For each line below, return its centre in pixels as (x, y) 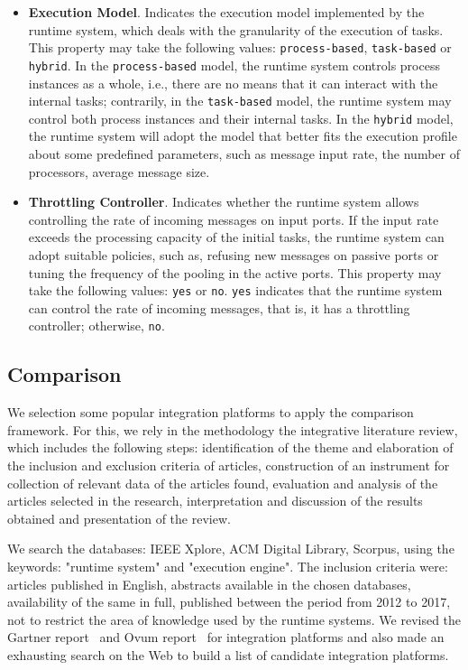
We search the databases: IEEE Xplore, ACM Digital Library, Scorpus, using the (231, 549)
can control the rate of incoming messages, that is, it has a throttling (219, 307)
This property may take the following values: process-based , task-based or (240, 47)
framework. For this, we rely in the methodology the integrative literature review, (233, 429)
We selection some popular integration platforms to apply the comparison (211, 412)
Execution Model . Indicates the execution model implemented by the (226, 12)
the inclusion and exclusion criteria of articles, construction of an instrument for (229, 465)
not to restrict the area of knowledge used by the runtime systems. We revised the (234, 619)
